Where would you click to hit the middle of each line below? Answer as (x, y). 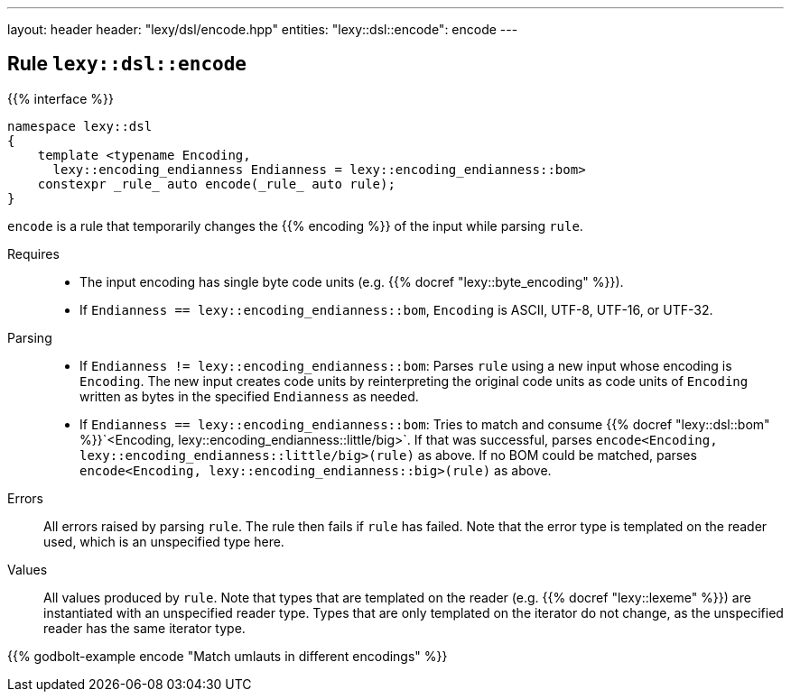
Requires (33, 253)
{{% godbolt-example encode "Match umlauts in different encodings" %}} (228, 656)
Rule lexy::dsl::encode (127, 64)
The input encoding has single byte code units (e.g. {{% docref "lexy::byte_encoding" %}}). (352, 281)
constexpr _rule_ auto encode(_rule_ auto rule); (216, 184)
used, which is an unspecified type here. (164, 541)
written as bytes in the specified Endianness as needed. (249, 396)
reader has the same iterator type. (144, 628)
